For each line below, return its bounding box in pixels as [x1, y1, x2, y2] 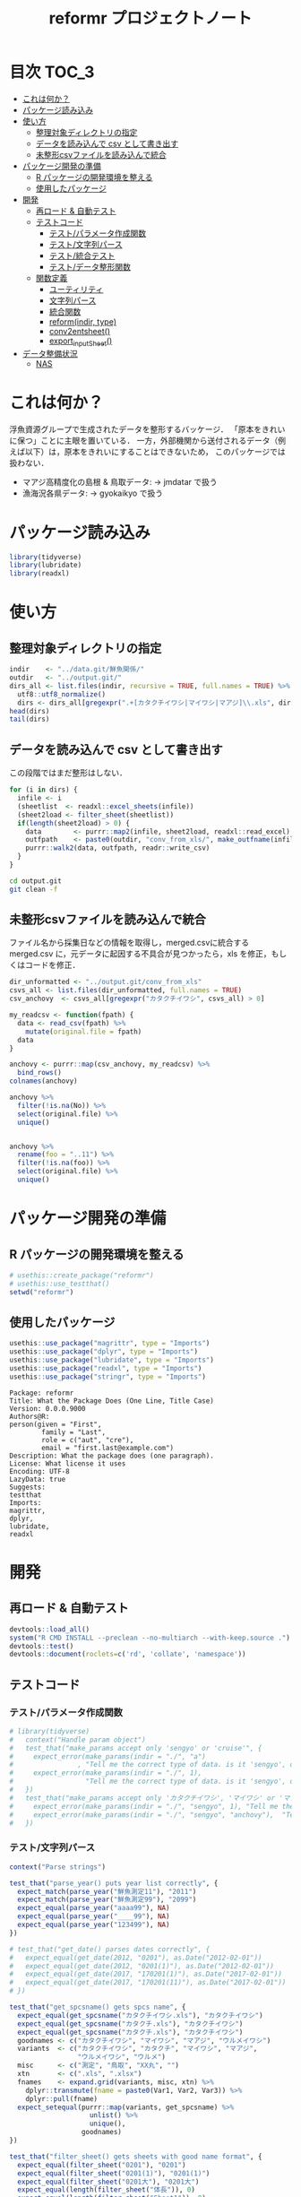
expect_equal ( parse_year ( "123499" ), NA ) [17, 1920, 170, 1930]
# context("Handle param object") [9, 1735, 146, 1744]
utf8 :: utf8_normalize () [17, 689, 106, 699]
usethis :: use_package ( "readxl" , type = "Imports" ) [9, 1364, 202, 1373]
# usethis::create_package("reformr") [9, 1270, 154, 1280]
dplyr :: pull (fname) [25, 2094, 99, 2103]
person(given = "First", [9, 1420, 102, 1429]
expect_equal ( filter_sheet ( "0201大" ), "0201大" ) [17, 2177, 200, 2186]
